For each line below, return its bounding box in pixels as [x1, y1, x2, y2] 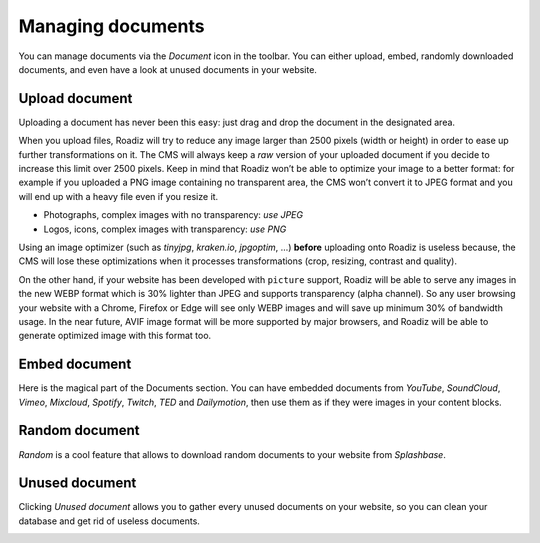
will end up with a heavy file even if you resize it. [18, 190, 219, 202]
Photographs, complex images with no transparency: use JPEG [43, 209, 304, 221]
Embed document [18, 356, 132, 373]
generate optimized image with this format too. [18, 330, 212, 342]
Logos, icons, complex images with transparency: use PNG [43, 223, 287, 235]
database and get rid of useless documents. [18, 515, 200, 527]
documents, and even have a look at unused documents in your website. [18, 63, 317, 75]
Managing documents [18, 15, 205, 37]
